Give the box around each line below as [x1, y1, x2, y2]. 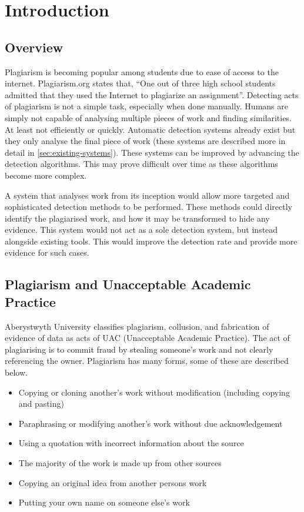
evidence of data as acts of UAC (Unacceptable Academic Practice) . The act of [5, 332, 290, 344]
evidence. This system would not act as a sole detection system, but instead [5, 223, 278, 236]
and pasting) [18, 397, 64, 410]
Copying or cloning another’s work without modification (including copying [18, 386, 290, 398]
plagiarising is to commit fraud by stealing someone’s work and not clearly [5, 343, 273, 355]
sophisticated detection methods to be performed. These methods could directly [5, 200, 292, 213]
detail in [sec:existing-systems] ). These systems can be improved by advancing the [5, 146, 299, 158]
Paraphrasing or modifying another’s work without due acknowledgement [18, 417, 283, 429]
